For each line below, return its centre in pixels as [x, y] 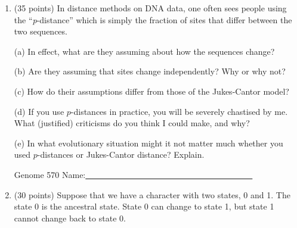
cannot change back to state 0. [70, 218]
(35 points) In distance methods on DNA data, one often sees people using [150, 8]
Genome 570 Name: [50, 174]
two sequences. [41, 31]
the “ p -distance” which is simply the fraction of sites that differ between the [153, 19]
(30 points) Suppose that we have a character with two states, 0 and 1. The [152, 194]
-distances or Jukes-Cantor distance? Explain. [121, 154]
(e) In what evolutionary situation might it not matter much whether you [148, 143]
